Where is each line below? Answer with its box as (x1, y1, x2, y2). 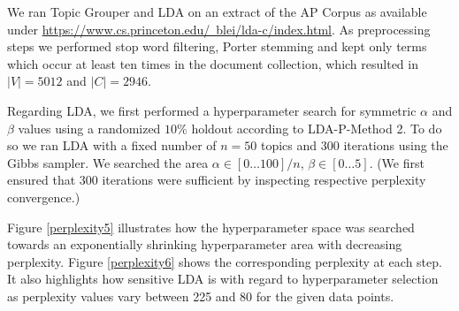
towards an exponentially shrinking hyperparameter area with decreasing (7, 235, 402, 254)
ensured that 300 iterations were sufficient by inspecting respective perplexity (7, 171, 426, 189)
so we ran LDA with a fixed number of (7, 136, 217, 155)
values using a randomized (18, 118, 161, 137)
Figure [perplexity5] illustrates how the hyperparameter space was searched (7, 217, 415, 236)
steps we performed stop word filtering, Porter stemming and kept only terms (7, 37, 427, 56)
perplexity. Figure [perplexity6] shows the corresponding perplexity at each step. (7, 252, 442, 270)
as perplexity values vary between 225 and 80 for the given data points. (7, 286, 394, 305)
